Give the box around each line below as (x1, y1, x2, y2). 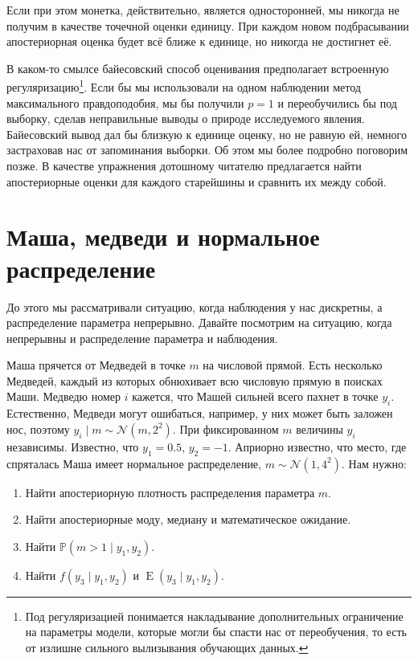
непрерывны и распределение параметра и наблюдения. (6, 329, 278, 346)
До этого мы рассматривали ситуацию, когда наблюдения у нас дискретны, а (6, 298, 383, 315)
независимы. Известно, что (6, 438, 139, 455)
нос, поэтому (6, 420, 70, 437)
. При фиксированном (172, 420, 279, 437)
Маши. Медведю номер (6, 388, 121, 405)
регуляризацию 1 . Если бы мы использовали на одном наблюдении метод (6, 76, 361, 96)
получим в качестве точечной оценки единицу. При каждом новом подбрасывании (6, 17, 409, 34)
